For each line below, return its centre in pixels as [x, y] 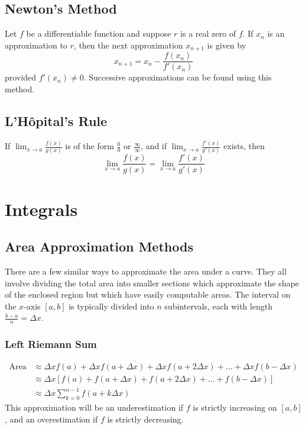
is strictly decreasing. [145, 419]
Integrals [41, 209]
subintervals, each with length [218, 306]
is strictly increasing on [235, 407]
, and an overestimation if [51, 419]
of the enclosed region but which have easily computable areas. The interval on [148, 294]
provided [20, 77]
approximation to [36, 45]
